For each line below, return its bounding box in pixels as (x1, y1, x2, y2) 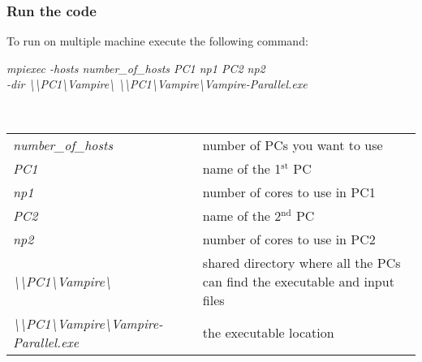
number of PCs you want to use (202, 135, 383, 154)
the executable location (202, 323, 334, 343)
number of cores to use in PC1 (202, 182, 376, 201)
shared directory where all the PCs (202, 252, 401, 272)
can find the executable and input (202, 271, 394, 291)
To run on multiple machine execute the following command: (6, 32, 308, 50)
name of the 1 (202, 158, 282, 178)
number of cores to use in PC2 (202, 229, 376, 248)
